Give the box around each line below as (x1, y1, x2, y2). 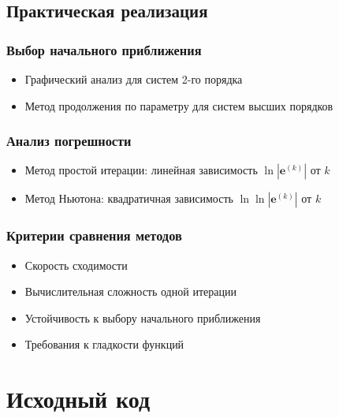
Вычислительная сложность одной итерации (24, 283, 237, 300)
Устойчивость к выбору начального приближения (24, 309, 261, 326)
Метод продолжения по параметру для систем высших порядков (24, 97, 333, 114)
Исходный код (6, 383, 151, 415)
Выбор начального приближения (6, 39, 202, 59)
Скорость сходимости (24, 256, 128, 273)
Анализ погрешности (6, 131, 132, 151)
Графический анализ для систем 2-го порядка (24, 71, 243, 87)
